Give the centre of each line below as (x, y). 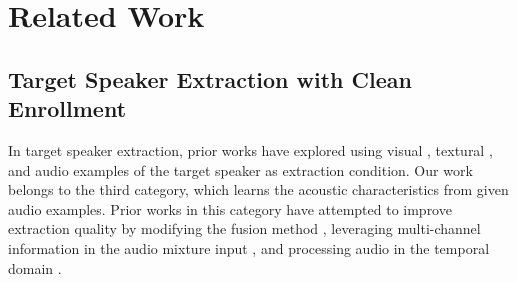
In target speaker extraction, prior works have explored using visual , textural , (250, 149)
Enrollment (67, 108)
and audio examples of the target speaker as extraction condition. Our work (240, 169)
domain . (35, 267)
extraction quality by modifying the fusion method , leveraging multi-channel (244, 228)
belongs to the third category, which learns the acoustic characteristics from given (258, 189)
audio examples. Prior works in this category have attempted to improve (230, 208)
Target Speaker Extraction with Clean (210, 78)
